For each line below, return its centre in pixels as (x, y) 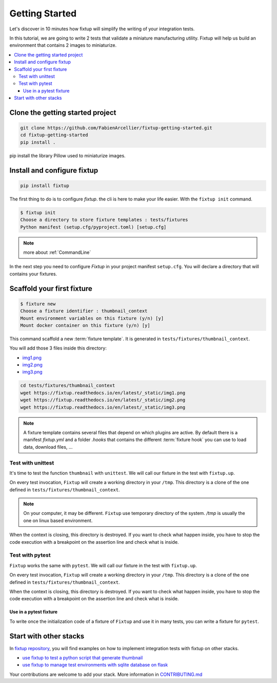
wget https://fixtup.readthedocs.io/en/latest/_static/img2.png (103, 400)
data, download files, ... (48, 447)
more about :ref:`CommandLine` (57, 252)
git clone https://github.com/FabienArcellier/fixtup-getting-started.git (116, 128)
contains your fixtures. (33, 274)
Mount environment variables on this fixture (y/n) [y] (92, 318)
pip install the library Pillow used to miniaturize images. (67, 155)
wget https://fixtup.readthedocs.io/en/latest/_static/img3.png (103, 407)
